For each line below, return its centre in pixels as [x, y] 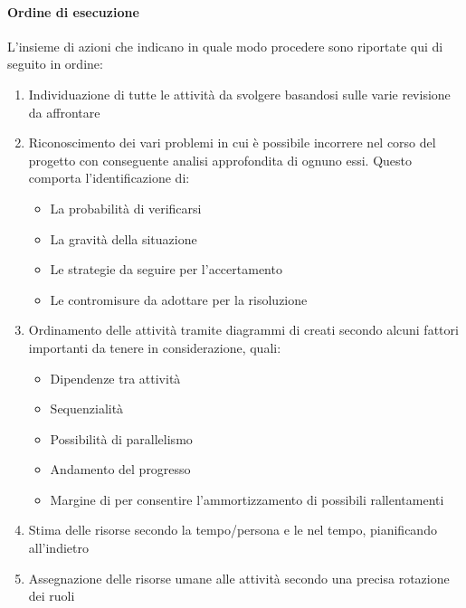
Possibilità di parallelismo [121, 438]
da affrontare [64, 112]
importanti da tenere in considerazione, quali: [155, 347]
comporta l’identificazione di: [109, 178]
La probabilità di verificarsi [126, 208]
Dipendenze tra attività [115, 378]
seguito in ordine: [55, 64]
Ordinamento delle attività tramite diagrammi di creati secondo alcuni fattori [243, 330]
